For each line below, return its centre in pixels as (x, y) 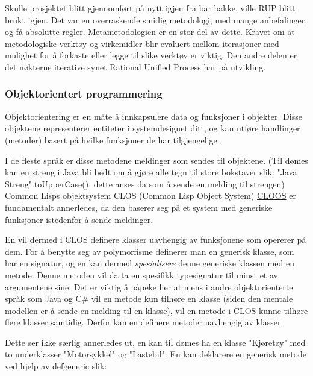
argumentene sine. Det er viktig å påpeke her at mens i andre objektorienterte (149, 287)
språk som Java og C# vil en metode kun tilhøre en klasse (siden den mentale (149, 299)
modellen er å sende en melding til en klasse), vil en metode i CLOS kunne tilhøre (156, 310)
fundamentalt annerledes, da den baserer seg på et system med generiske (139, 207)
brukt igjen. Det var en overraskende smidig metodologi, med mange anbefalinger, (156, 20)
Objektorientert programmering (84, 94)
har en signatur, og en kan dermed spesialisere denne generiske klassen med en (150, 263)
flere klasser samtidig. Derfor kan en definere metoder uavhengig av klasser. (144, 322)
